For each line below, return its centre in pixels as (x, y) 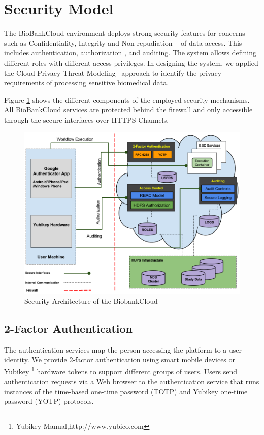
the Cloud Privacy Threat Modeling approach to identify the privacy (113, 72)
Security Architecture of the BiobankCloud (91, 301)
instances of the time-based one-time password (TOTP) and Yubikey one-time (126, 391)
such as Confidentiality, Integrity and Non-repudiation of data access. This (123, 42)
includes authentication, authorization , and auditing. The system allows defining (130, 53)
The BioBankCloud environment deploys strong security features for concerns (125, 33)
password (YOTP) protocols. (49, 401)
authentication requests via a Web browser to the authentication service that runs (132, 381)
